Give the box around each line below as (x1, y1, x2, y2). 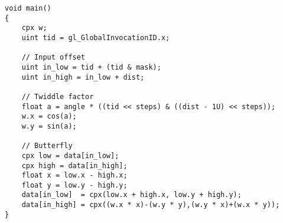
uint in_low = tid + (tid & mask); (21, 63, 161, 71)
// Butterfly (21, 142, 73, 150)
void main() (5, 4, 51, 12)
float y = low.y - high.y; (21, 181, 128, 189)
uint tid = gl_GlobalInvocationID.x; (21, 33, 170, 42)
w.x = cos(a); (21, 112, 77, 121)
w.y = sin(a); (21, 122, 77, 130)
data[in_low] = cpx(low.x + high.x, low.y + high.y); (21, 191, 242, 199)
